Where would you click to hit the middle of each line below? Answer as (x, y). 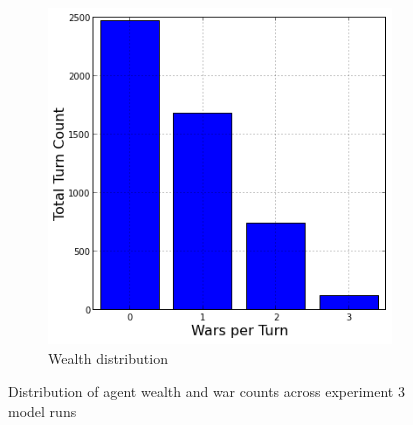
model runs (42, 410)
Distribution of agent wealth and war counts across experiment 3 (206, 391)
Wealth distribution (108, 357)
